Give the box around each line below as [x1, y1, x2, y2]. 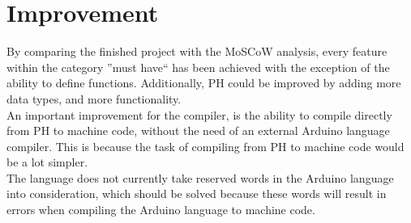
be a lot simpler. [6, 154, 88, 170]
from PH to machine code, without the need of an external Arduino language [6, 122, 390, 139]
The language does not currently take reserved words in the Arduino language [6, 169, 394, 186]
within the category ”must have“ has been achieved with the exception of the [6, 58, 390, 75]
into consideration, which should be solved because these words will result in [6, 185, 387, 202]
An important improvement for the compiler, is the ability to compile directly [6, 106, 392, 123]
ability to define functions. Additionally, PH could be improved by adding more [6, 74, 401, 91]
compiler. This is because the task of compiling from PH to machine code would [6, 137, 405, 154]
